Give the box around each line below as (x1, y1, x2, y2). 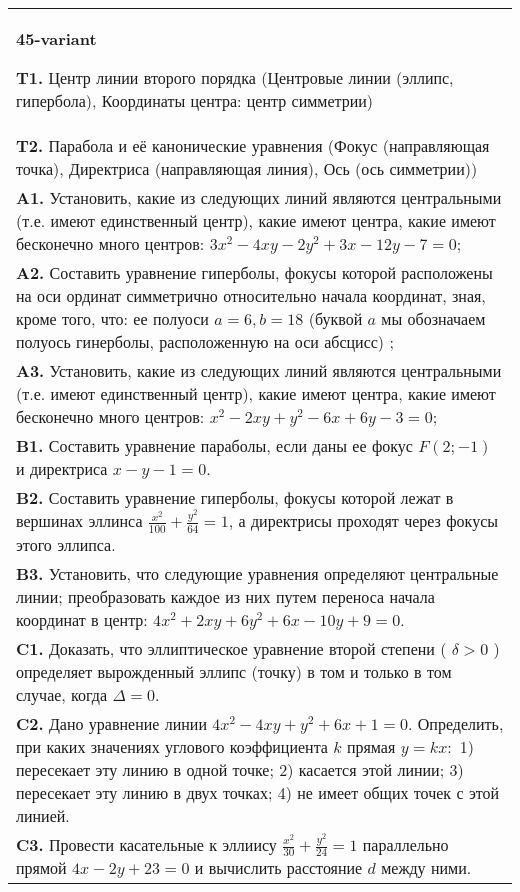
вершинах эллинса (16, 509, 143, 532)
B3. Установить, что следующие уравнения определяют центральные (16, 561, 499, 585)
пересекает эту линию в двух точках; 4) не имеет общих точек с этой (16, 780, 500, 804)
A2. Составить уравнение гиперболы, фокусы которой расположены (16, 261, 493, 284)
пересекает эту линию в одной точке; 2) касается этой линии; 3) (16, 757, 464, 781)
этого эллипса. (16, 532, 116, 556)
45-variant (16, 27, 97, 50)
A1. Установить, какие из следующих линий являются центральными (16, 186, 502, 209)
